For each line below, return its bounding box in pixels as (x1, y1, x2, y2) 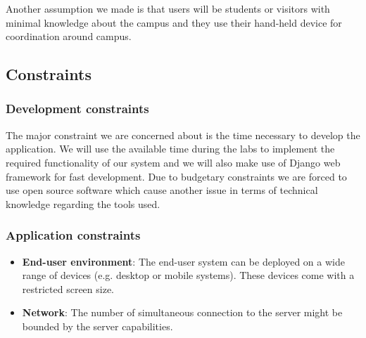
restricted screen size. (22, 281, 114, 296)
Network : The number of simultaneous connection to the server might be (22, 305, 343, 320)
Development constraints (6, 100, 149, 117)
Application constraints (6, 226, 141, 244)
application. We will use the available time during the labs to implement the (6, 141, 335, 156)
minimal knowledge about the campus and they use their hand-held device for (6, 15, 342, 30)
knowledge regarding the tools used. (6, 196, 160, 211)
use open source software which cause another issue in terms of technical (6, 183, 318, 197)
